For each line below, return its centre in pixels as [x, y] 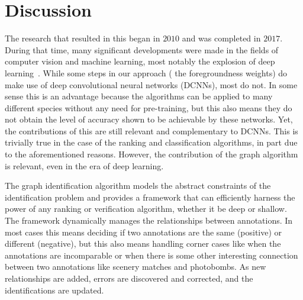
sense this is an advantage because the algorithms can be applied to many [139, 96]
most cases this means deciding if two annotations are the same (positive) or [144, 232]
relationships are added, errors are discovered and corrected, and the [129, 278]
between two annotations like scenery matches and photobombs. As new [136, 267]
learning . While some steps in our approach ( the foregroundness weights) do [146, 72]
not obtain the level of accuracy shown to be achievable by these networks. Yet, [149, 119]
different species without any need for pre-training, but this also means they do [149, 107]
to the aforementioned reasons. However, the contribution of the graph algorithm [151, 154]
